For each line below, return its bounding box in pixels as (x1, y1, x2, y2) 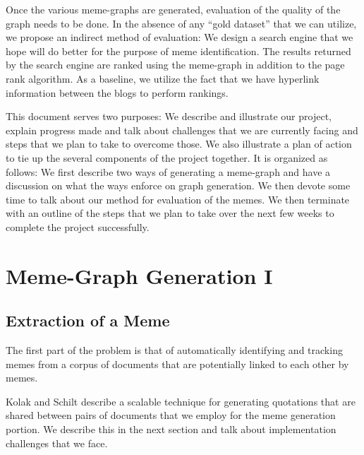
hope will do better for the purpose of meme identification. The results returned (6, 43, 351, 58)
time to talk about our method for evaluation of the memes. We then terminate (6, 191, 350, 206)
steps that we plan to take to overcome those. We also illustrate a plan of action (6, 136, 352, 151)
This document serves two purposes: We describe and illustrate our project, (6, 109, 332, 124)
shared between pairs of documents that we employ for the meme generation (6, 408, 336, 422)
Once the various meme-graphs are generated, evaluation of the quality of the (6, 2, 341, 16)
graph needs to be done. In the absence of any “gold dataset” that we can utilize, (6, 16, 357, 30)
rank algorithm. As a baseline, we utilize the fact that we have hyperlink (6, 71, 320, 85)
